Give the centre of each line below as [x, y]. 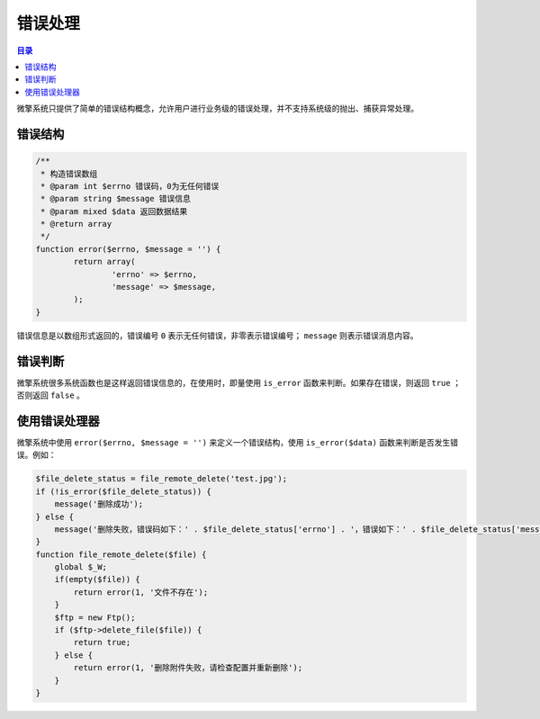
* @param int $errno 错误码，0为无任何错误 [130, 186]
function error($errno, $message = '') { [128, 249]
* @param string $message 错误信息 [116, 199]
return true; [102, 643]
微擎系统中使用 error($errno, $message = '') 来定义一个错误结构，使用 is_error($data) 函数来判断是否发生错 [238, 442]
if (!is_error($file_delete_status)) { [123, 491]
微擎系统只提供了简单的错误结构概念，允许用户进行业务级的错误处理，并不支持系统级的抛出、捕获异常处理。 [217, 109]
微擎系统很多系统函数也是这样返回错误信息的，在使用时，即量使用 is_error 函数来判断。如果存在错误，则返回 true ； [238, 382]
